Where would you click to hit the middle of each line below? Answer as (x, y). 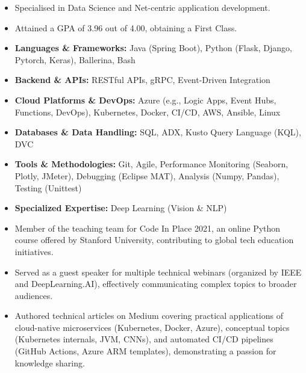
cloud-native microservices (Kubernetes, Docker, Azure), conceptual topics (152, 327)
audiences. (34, 295)
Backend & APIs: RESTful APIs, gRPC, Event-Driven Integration (142, 80)
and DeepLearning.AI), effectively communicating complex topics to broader (156, 284)
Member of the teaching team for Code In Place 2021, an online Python (148, 228)
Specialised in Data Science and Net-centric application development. (142, 7)
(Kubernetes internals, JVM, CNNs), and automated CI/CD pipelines (144, 339)
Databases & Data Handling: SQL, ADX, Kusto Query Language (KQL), (158, 132)
